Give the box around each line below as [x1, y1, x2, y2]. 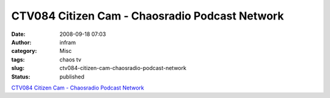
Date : [11, 30, 26, 38]
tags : [11, 55, 25, 63]
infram [59, 38, 76, 46]
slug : [11, 65, 24, 72]
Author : [11, 38, 32, 46]
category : [11, 47, 37, 55]
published [59, 73, 85, 80]
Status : [11, 73, 31, 80]
